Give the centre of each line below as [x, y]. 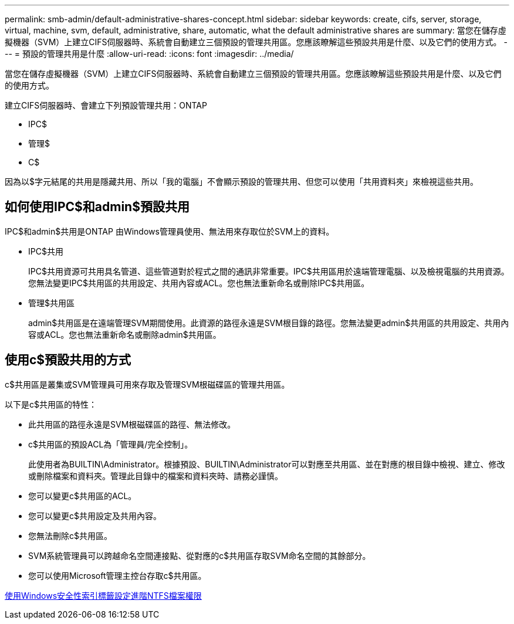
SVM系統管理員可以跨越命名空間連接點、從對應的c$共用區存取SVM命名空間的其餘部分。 [199, 555]
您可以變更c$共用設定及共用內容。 [95, 516]
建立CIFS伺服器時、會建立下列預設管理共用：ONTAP [106, 105]
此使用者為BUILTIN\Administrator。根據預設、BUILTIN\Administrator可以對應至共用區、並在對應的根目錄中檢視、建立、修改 [267, 464]
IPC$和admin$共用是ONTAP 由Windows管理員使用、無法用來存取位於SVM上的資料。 [170, 231]
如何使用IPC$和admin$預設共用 [97, 207]
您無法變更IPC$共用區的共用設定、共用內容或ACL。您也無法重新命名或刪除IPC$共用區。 [199, 283]
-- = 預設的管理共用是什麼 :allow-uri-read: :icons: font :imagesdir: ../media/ [149, 54]
